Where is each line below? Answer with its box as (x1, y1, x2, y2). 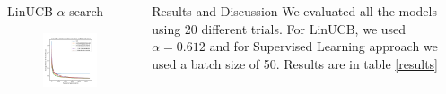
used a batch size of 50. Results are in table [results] (152, 54, 439, 73)
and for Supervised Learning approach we (209, 37, 438, 56)
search (69, 2, 104, 20)
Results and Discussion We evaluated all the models (152, 2, 437, 20)
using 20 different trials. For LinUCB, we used (152, 19, 407, 38)
